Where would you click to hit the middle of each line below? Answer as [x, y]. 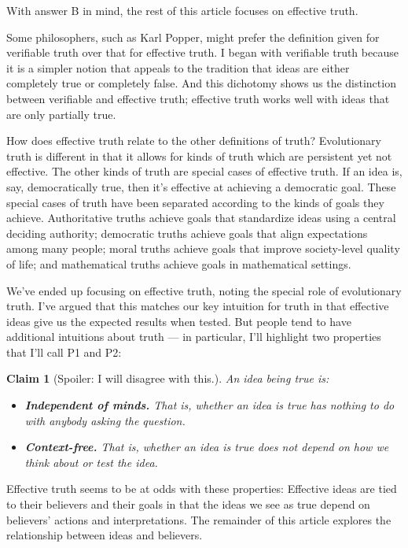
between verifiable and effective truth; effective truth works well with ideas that [198, 98]
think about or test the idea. [91, 462]
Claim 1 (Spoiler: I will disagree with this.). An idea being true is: [168, 378]
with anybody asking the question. [105, 420]
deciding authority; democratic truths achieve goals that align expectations [187, 233]
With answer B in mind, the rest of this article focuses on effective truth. [182, 10]
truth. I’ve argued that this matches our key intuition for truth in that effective [198, 306]
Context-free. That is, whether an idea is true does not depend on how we [207, 447]
